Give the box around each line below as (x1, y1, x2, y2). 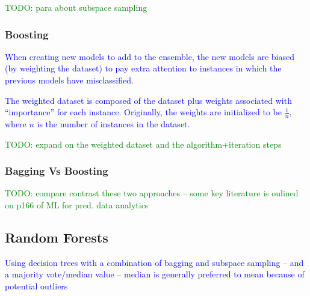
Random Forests (5, 228, 108, 246)
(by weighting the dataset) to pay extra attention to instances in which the (5, 62, 282, 74)
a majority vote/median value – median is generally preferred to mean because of (5, 268, 305, 280)
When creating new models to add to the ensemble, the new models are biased (5, 50, 294, 62)
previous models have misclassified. (5, 74, 134, 86)
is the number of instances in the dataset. (37, 118, 190, 130)
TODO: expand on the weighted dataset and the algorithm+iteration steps (5, 137, 282, 150)
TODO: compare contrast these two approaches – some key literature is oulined (5, 187, 299, 199)
